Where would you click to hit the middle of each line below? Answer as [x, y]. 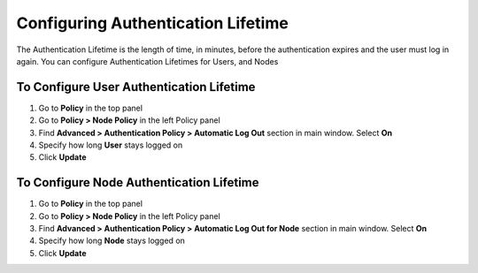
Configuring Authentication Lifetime [153, 23]
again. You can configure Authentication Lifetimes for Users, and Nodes [147, 61]
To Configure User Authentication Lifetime [136, 87]
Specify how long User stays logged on [111, 145]
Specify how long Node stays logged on [112, 241]
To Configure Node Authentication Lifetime [138, 182]
